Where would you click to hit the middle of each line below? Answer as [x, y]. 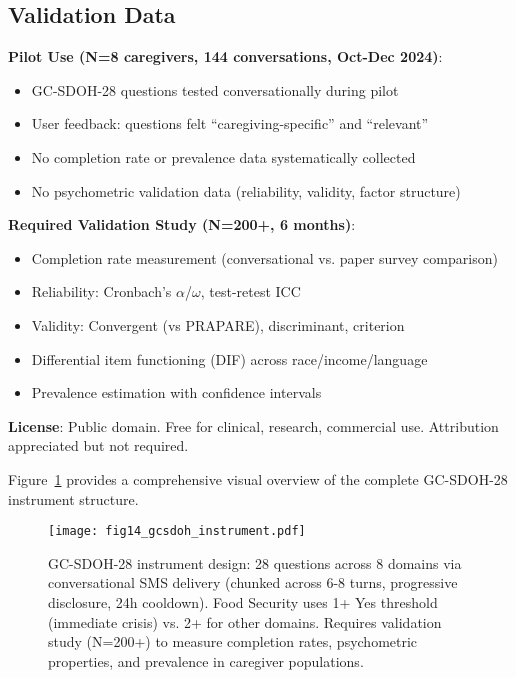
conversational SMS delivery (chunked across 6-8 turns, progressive [253, 582]
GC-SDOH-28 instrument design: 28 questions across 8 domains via [255, 562]
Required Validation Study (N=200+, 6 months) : [182, 224]
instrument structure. [73, 498]
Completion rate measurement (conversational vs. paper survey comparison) [264, 257]
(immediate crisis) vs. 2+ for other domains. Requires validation [245, 621]
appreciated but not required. [98, 445]
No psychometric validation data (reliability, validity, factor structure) [246, 190]
